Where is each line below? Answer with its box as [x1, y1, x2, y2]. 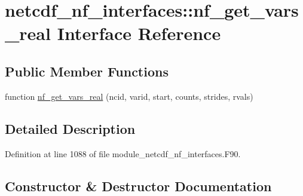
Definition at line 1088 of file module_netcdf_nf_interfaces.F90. [5, 147, 241, 160]
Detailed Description [5, 119, 136, 137]
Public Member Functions [5, 62, 169, 80]
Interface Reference [57, 21, 221, 45]
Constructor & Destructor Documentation [5, 176, 272, 195]
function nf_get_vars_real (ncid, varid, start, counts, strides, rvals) [5, 90, 253, 102]
